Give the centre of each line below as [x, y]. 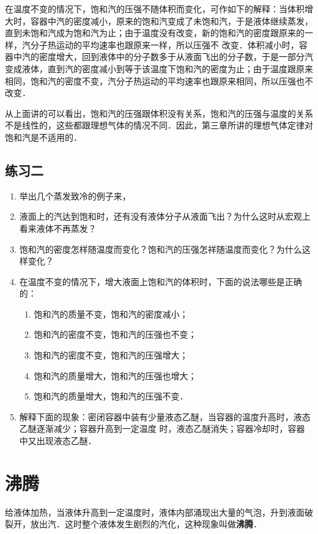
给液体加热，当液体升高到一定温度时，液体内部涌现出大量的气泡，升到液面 [155, 512]
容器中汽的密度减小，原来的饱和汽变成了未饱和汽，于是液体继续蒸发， [172, 20]
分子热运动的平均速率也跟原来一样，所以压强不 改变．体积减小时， [165, 44]
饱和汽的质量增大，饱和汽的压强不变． [111, 396]
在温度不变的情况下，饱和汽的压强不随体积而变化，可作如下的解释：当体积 [155, 9]
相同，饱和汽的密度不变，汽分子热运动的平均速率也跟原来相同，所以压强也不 [159, 80]
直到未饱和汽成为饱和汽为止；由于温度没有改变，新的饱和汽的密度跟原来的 [155, 33]
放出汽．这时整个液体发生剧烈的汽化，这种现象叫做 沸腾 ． [146, 524]
